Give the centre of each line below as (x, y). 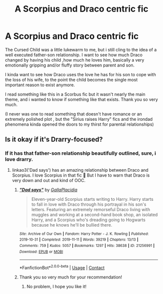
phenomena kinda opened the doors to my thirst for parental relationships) (80, 124)
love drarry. (19, 160)
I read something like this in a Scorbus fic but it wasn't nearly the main (75, 94)
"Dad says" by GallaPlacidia (48, 190)
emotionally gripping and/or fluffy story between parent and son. (70, 65)
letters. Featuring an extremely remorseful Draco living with (91, 209)
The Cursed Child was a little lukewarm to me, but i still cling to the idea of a (81, 49)
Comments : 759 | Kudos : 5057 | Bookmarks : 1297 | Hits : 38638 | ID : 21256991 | (87, 245)
